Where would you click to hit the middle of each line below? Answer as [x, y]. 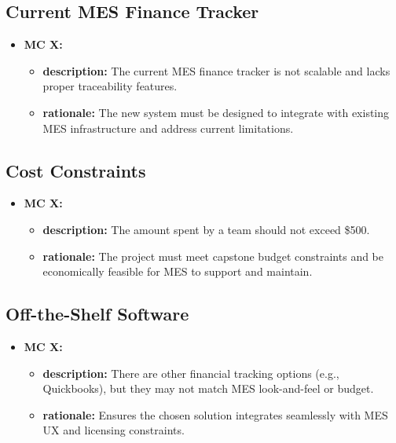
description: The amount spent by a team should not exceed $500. [206, 229]
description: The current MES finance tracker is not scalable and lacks [216, 70]
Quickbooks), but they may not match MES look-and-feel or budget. [208, 388]
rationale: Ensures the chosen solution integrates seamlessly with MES [215, 414]
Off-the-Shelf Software [97, 314]
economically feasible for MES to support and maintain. [178, 271]
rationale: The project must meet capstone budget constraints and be [213, 256]
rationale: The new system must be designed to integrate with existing [216, 112]
